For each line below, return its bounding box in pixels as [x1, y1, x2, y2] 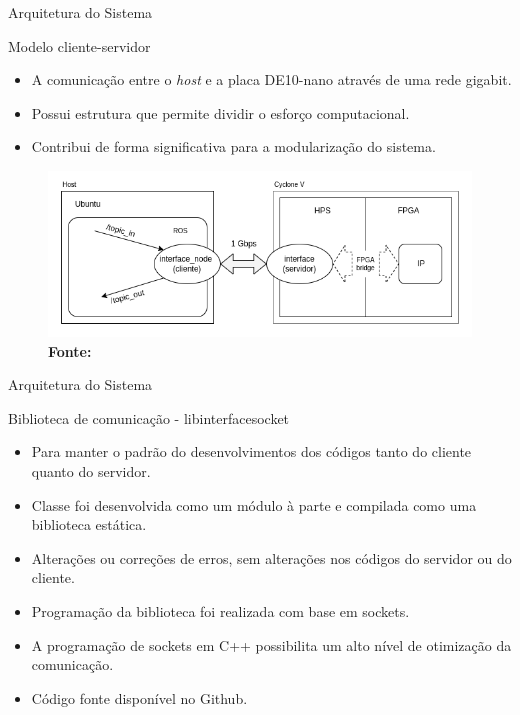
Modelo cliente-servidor [8, 35, 151, 56]
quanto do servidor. [31, 460, 151, 481]
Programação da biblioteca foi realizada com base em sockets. [31, 600, 410, 621]
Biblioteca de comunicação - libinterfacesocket [8, 407, 290, 428]
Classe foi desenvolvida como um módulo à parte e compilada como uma [31, 494, 477, 515]
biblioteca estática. [31, 514, 147, 535]
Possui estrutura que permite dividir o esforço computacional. [31, 102, 410, 123]
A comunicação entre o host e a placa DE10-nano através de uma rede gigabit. [31, 69, 512, 90]
